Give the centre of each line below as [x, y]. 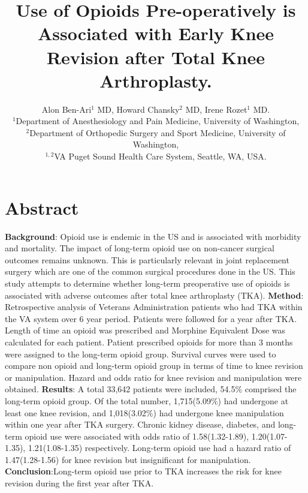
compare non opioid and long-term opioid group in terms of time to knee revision [154, 366]
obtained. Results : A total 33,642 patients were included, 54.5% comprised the [151, 389]
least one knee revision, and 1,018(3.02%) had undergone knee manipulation [144, 412]
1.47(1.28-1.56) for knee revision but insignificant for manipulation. [128, 459]
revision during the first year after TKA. [79, 483]
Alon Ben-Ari [67, 109]
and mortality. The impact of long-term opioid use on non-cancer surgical [140, 248]
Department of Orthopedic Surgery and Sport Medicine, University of [158, 132]
